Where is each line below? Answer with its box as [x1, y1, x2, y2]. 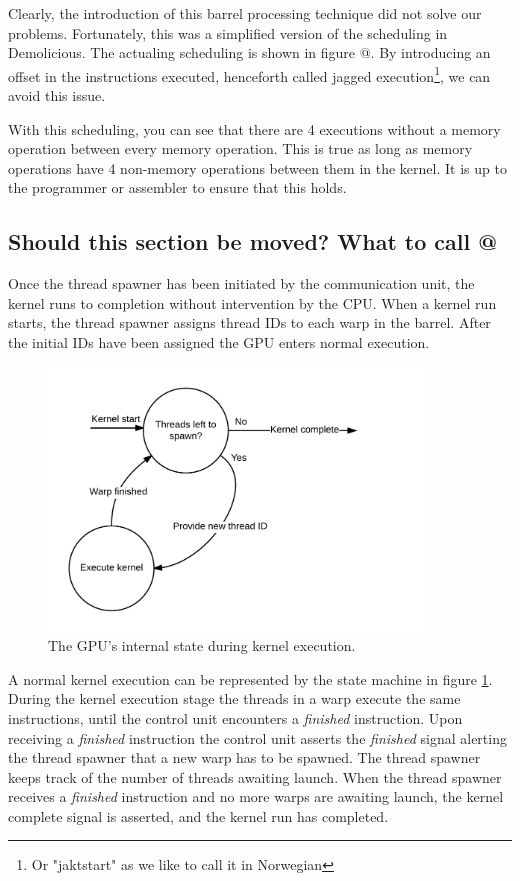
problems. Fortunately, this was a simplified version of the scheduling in [8, 22, 448, 43]
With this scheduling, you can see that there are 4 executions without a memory [8, 118, 501, 139]
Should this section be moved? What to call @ [8, 226, 498, 257]
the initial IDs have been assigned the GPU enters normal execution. [8, 331, 430, 352]
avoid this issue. [8, 85, 106, 106]
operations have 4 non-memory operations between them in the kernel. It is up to [8, 157, 507, 178]
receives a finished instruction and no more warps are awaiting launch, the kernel [8, 786, 504, 807]
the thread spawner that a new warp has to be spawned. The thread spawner [8, 747, 481, 768]
